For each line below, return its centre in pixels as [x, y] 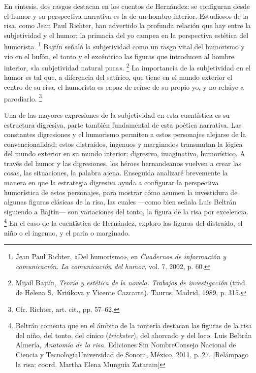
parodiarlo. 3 [23, 98]
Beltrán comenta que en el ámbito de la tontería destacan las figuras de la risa [134, 325]
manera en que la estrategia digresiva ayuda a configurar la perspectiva [111, 183]
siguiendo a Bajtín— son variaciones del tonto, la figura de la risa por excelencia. [126, 211]
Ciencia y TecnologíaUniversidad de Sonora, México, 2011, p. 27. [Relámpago [132, 355]
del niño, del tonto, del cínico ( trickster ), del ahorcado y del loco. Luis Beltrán [134, 335]
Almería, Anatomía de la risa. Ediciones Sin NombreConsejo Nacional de [126, 345]
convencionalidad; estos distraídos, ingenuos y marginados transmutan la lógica [123, 144]
